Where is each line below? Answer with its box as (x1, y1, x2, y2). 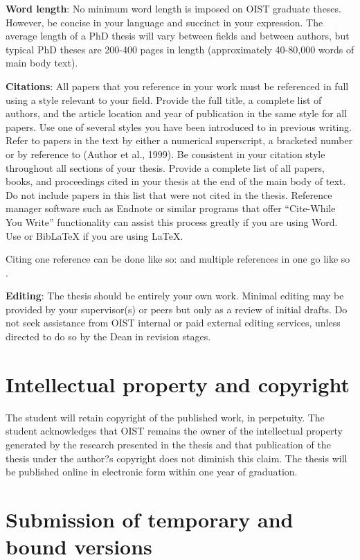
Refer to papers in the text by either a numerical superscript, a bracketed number (6, 133, 353, 148)
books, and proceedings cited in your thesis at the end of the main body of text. (6, 174, 346, 189)
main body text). (6, 55, 78, 70)
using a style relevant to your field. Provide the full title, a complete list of (6, 92, 322, 107)
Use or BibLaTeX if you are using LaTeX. (6, 228, 183, 243)
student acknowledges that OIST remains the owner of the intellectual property (6, 423, 343, 438)
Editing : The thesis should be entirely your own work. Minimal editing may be (6, 288, 344, 303)
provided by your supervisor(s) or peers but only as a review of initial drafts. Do (6, 301, 348, 316)
